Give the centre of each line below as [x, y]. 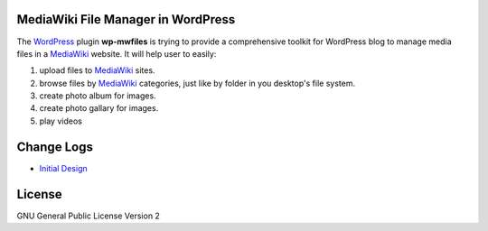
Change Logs [55, 147]
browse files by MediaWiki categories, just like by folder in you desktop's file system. [197, 83]
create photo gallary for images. [99, 108]
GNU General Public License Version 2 [88, 216]
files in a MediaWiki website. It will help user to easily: [117, 53]
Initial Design [63, 168]
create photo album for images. [98, 96]
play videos [61, 121]
